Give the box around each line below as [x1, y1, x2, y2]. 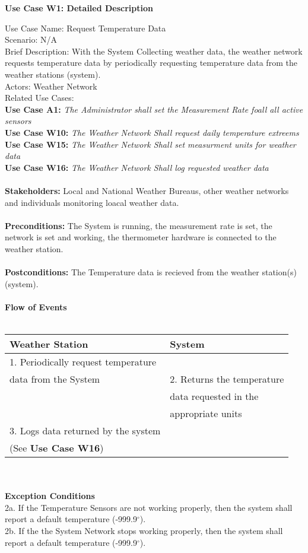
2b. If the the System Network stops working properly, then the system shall [5, 525, 283, 536]
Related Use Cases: [5, 91, 74, 104]
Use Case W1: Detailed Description [5, 2, 153, 14]
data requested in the [170, 389, 259, 403]
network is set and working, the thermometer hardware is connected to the [5, 231, 277, 243]
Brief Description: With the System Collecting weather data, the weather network [5, 45, 303, 57]
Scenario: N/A [5, 33, 57, 46]
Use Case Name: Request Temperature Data [5, 21, 166, 34]
